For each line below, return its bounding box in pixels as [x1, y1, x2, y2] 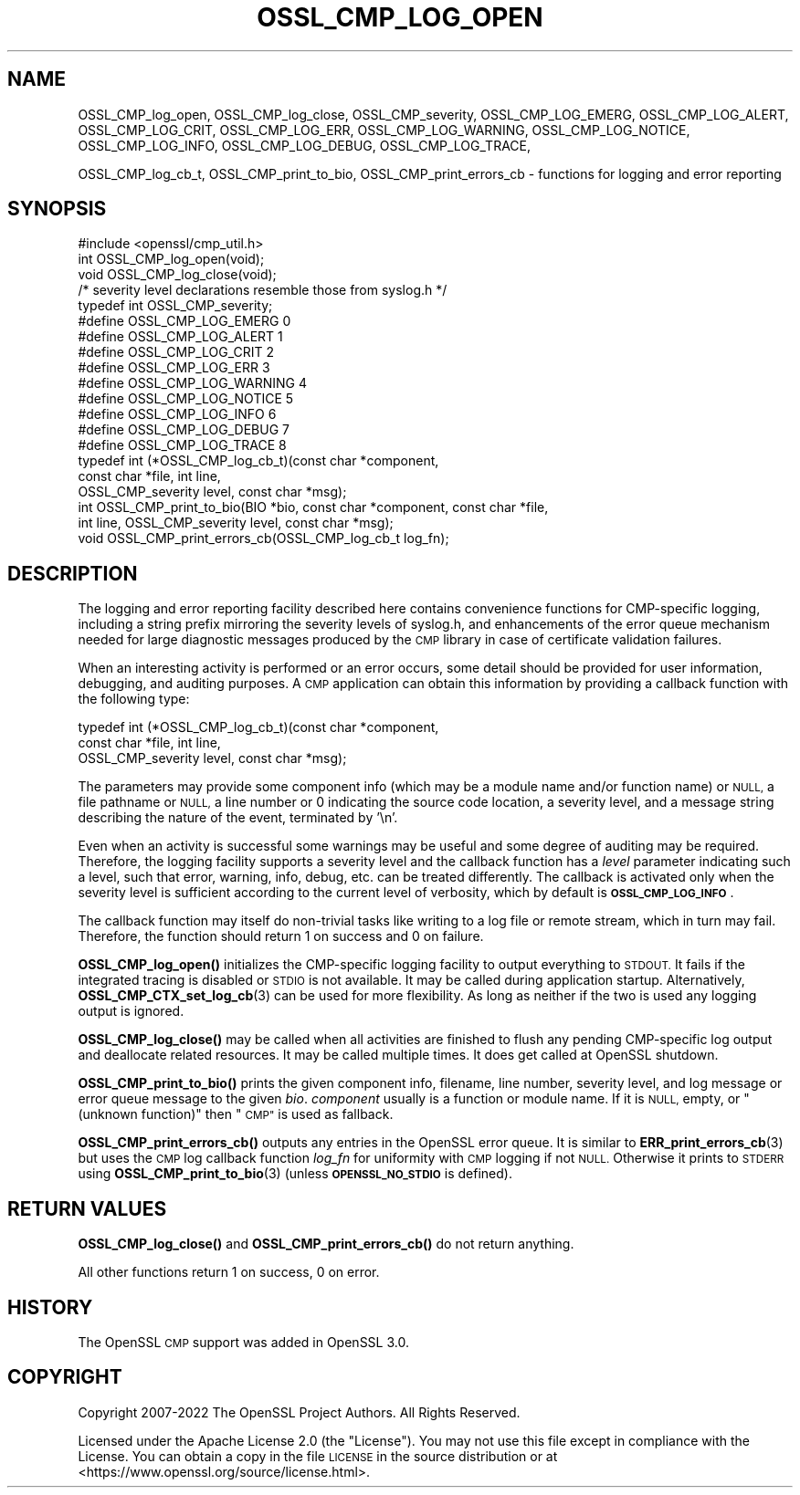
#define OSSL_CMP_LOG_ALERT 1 [78, 329, 283, 345]
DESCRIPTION [7, 561, 138, 585]
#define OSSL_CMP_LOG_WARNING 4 [78, 375, 308, 392]
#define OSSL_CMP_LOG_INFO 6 [78, 406, 277, 423]
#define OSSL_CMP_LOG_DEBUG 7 [78, 422, 289, 438]
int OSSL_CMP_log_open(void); [78, 251, 265, 267]
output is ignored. [78, 1003, 184, 1019]
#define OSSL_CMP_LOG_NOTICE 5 [78, 391, 294, 407]
